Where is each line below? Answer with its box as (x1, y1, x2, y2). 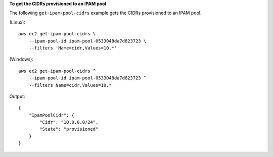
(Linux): (9, 19, 25, 25)
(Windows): (9, 56, 34, 63)
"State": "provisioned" (39, 126, 99, 132)
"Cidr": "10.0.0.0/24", (39, 119, 99, 125)
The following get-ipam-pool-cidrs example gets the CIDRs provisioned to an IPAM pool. (9, 10, 202, 16)
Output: (9, 93, 25, 99)
